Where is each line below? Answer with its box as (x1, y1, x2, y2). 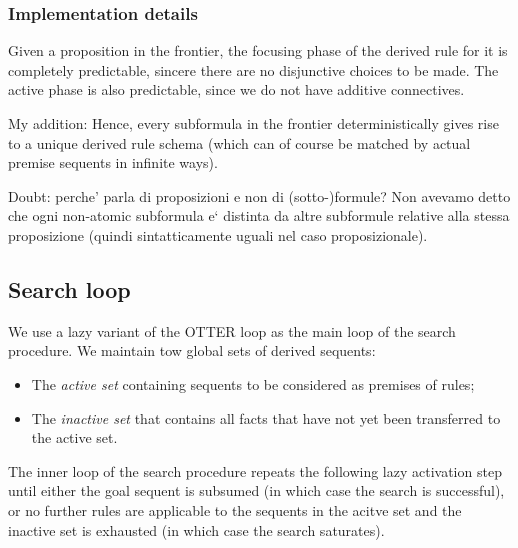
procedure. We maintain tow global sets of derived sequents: (8, 340, 376, 361)
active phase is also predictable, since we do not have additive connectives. (8, 79, 465, 100)
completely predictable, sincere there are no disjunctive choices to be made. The (8, 59, 499, 80)
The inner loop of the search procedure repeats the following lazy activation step (8, 460, 502, 481)
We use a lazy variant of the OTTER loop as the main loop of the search (8, 320, 456, 341)
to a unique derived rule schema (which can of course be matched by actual (8, 132, 471, 153)
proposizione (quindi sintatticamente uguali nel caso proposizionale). (8, 224, 428, 245)
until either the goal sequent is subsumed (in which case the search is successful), (8, 480, 505, 501)
